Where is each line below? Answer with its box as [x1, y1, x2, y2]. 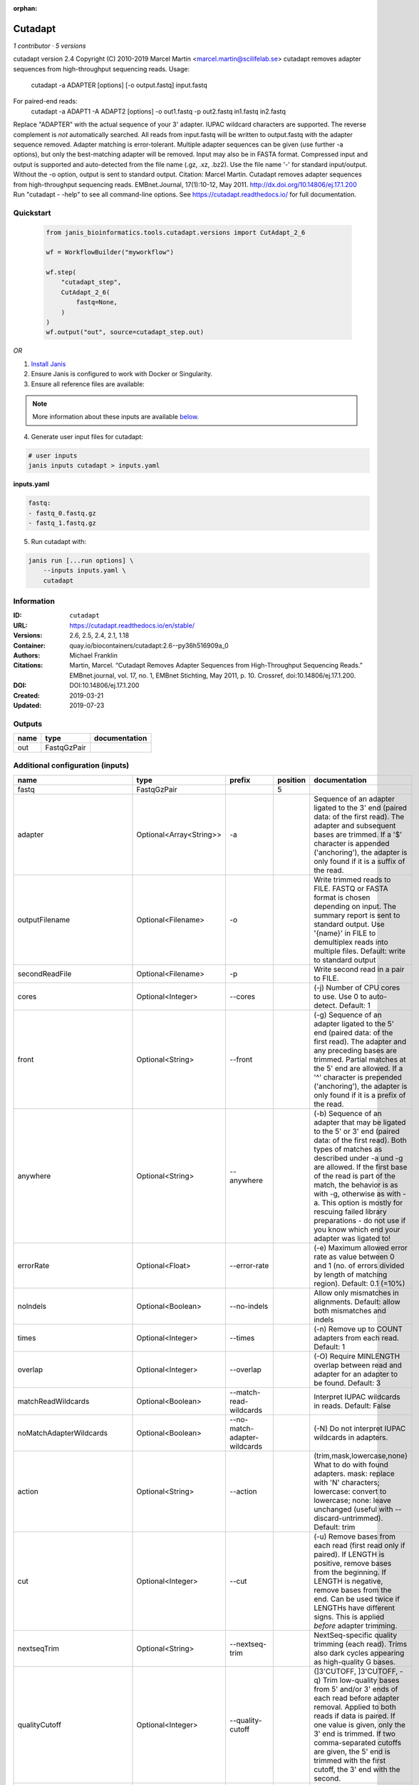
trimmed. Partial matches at [314, 1054, 406, 1064]
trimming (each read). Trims [314, 1639, 408, 1649]
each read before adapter [314, 1693, 400, 1703]
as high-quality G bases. [314, 1656, 395, 1666]
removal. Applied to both [314, 1701, 397, 1711]
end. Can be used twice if [314, 1594, 400, 1604]
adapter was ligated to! [314, 1233, 391, 1243]
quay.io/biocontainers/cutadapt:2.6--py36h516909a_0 [69, 641, 229, 650]
